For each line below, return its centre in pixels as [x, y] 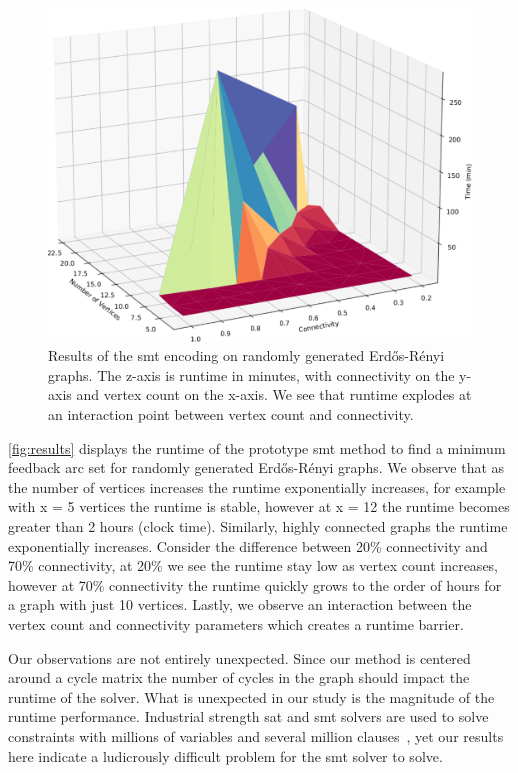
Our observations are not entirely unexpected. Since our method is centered [239, 657]
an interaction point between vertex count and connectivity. [231, 414]
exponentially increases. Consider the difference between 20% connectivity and [248, 545]
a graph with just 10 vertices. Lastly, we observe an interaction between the [240, 604]
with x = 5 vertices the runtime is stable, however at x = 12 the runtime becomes [259, 506]
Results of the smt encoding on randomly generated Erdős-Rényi [246, 355]
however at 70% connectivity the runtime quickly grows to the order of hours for [255, 584]
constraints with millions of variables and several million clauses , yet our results [256, 735]
